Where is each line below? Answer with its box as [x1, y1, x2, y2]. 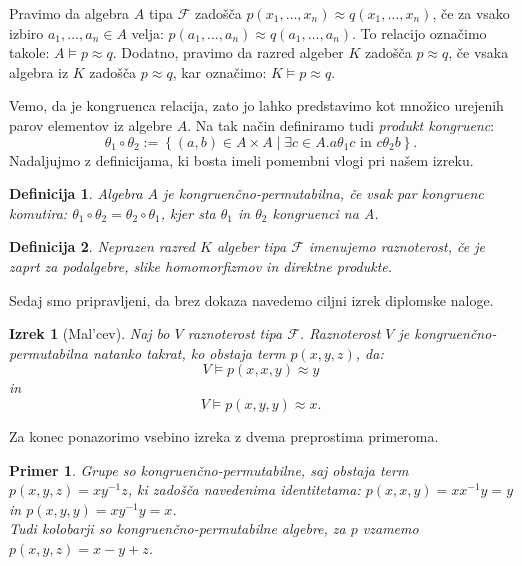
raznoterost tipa [187, 323, 283, 344]
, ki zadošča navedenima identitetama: [127, 479, 361, 500]
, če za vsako [432, 3, 510, 23]
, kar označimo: [172, 61, 267, 82]
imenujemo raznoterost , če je [308, 236, 485, 257]
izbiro [9, 22, 44, 43]
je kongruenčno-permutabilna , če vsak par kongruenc [163, 183, 484, 204]
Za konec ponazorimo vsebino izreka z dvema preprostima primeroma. [9, 425, 439, 446]
